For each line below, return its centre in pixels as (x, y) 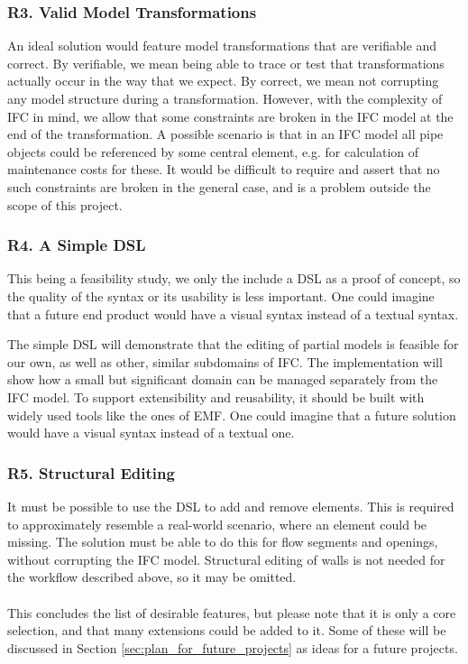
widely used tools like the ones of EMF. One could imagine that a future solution (232, 415)
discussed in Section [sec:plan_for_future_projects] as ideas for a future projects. (233, 647)
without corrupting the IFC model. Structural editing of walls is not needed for (226, 559)
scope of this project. (65, 204)
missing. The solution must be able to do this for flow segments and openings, (223, 542)
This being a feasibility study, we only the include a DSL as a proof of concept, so (234, 278)
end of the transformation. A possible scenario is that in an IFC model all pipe (225, 134)
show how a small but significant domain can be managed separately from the (223, 379)
